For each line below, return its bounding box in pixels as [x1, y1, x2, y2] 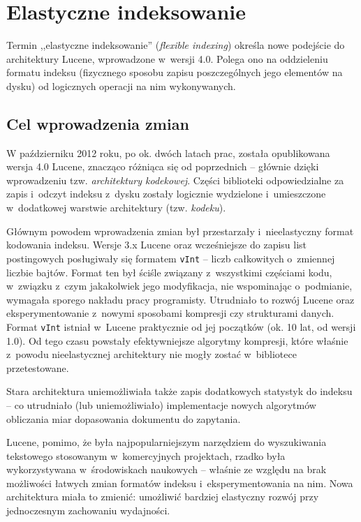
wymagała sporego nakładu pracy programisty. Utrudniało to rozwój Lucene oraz [6, 292, 355, 306]
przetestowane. [6, 360, 69, 375]
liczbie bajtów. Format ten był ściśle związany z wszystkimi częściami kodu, [6, 264, 332, 279]
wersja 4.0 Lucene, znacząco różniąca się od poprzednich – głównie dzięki [6, 159, 319, 174]
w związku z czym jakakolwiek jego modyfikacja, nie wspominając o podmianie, [6, 278, 353, 293]
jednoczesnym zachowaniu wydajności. [6, 503, 170, 518]
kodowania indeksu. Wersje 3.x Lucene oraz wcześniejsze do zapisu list [6, 237, 307, 252]
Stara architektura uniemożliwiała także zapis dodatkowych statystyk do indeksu [6, 384, 353, 398]
